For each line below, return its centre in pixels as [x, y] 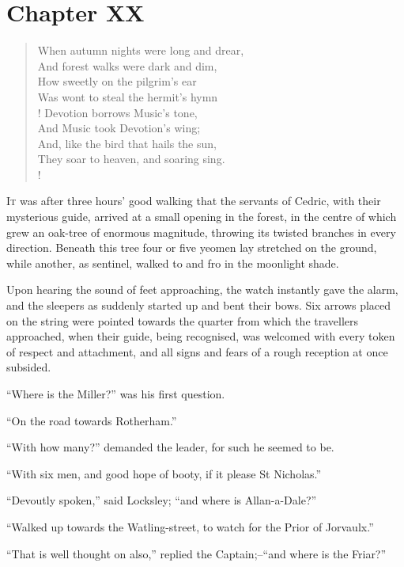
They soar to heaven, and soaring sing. [131, 159]
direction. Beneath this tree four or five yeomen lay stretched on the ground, [192, 247]
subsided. [29, 367]
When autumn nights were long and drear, [141, 50]
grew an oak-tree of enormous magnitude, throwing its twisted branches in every [201, 232]
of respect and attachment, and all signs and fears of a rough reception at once [197, 351]
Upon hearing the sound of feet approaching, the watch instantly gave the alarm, [202, 289]
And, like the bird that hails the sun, [127, 143]
